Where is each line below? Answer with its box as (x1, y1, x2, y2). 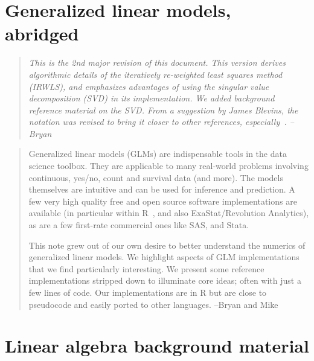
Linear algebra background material (5, 333, 309, 358)
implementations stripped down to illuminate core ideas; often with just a (28, 274, 301, 287)
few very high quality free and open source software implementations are (28, 194, 297, 207)
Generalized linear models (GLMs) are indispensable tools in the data (28, 147, 287, 160)
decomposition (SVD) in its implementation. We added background (28, 92, 275, 104)
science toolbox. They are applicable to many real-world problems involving (28, 159, 309, 172)
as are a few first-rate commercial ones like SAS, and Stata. (28, 219, 249, 231)
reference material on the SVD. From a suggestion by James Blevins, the (28, 103, 298, 116)
